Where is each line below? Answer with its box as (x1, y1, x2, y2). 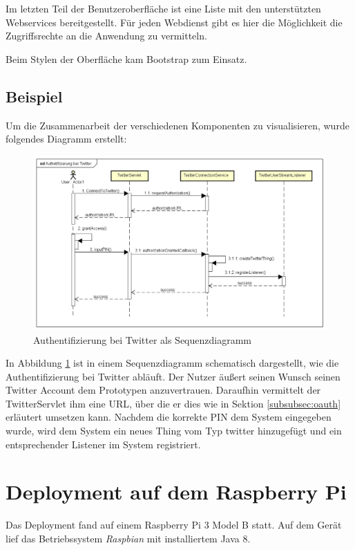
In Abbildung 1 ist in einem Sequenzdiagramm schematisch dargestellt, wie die (6, 356, 339, 370)
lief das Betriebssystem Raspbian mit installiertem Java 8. (6, 531, 251, 545)
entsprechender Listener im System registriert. (6, 437, 201, 451)
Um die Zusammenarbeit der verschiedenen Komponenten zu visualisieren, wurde (6, 118, 349, 132)
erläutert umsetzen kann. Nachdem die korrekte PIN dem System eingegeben (6, 410, 332, 424)
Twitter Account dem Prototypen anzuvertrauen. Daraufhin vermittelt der (6, 383, 321, 397)
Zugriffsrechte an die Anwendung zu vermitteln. (6, 28, 207, 43)
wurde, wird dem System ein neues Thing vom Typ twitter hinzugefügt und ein (6, 423, 342, 438)
